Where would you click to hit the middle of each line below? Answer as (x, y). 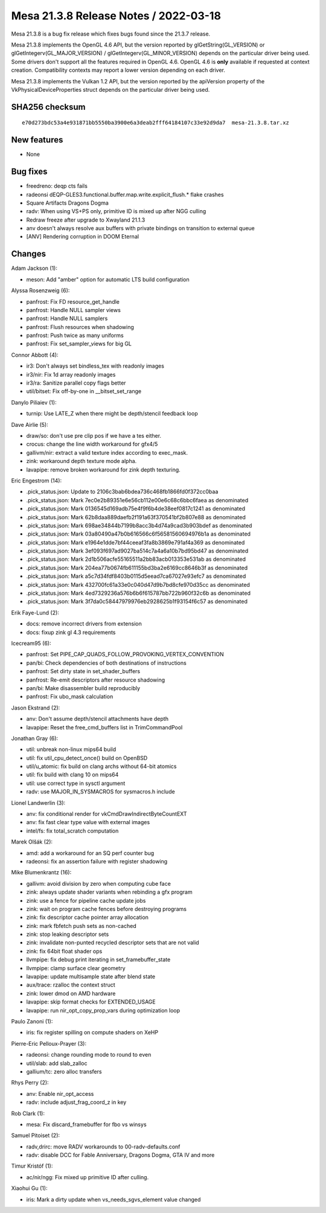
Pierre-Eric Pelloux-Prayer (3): (49, 1043)
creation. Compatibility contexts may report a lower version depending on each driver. (118, 70)
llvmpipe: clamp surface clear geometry (76, 968)
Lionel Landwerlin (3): (38, 802)
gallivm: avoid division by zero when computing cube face (99, 883)
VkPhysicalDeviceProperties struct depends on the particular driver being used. (110, 89)
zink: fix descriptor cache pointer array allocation (88, 917)
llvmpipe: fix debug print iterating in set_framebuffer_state (98, 959)
